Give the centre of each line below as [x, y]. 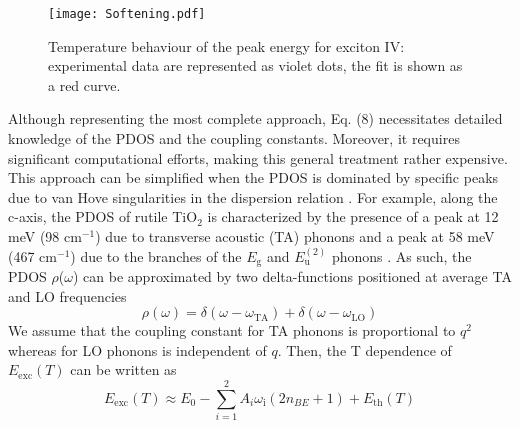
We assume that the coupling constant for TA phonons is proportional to [232, 330]
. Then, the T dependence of [364, 349]
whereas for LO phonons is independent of [137, 349]
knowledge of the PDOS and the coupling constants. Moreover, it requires [234, 138]
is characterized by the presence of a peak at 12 [353, 216]
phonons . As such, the [401, 255]
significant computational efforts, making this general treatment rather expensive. [258, 157]
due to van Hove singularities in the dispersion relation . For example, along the [253, 196]
